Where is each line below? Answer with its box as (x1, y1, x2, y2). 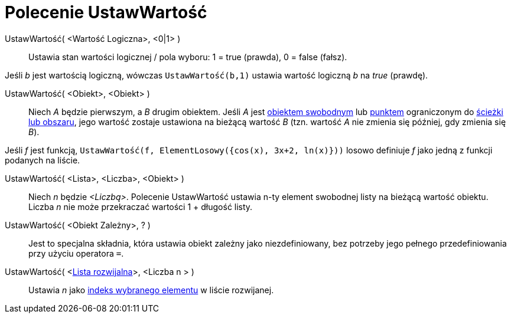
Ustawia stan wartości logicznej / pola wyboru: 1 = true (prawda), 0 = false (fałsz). (28, 51, 347, 62)
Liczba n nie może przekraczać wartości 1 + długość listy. (28, 201, 253, 212)
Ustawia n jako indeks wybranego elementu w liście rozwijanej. (28, 284, 274, 295)
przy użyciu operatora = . (28, 248, 124, 258)
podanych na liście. (5, 155, 80, 165)
